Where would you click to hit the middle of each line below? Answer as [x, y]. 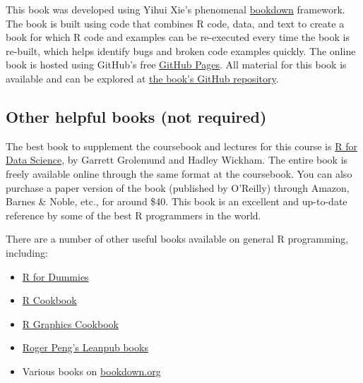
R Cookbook [49, 300]
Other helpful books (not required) [136, 116]
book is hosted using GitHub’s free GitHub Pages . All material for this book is [176, 65]
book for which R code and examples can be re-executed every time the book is [178, 37]
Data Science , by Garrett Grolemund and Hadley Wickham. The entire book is [177, 160]
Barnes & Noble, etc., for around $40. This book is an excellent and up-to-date [177, 201]
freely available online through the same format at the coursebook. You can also [179, 173]
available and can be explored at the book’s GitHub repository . [142, 78]
